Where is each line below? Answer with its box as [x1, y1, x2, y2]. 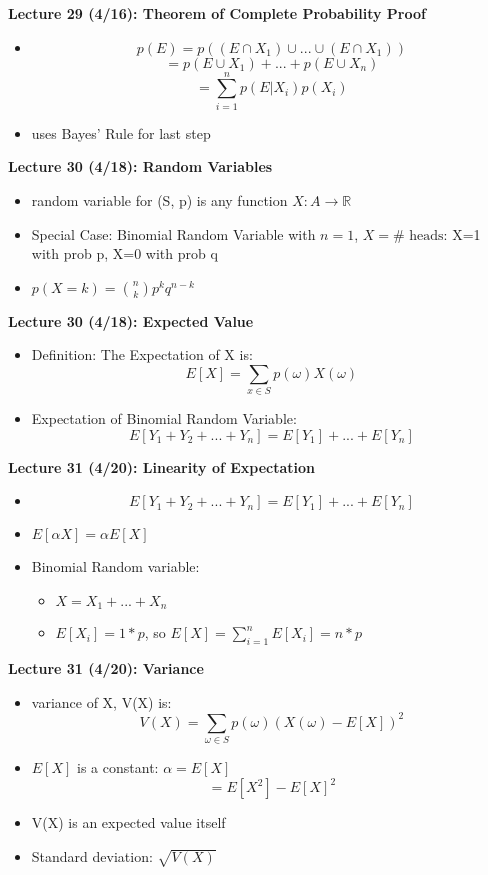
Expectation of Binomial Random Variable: [31, 408, 297, 429]
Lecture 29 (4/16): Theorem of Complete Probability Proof [8, 3, 426, 23]
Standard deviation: [31, 845, 153, 866]
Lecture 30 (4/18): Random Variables [8, 156, 273, 177]
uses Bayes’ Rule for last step [31, 122, 211, 143]
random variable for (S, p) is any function [31, 189, 288, 210]
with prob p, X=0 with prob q [31, 243, 218, 264]
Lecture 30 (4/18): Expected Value [8, 310, 254, 331]
